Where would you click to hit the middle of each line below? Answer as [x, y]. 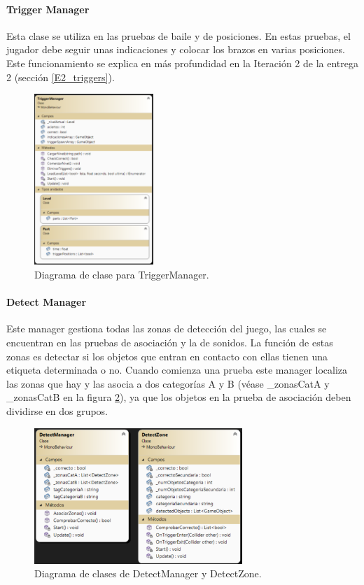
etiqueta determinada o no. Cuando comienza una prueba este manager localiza [177, 370]
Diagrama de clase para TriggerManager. [122, 275]
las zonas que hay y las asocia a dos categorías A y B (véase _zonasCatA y [168, 383]
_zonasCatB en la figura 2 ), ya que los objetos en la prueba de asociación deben [179, 397]
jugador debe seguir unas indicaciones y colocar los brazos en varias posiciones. [176, 49]
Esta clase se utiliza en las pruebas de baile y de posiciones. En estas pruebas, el [178, 35]
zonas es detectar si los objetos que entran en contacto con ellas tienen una [167, 356]
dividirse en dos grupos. [57, 410]
